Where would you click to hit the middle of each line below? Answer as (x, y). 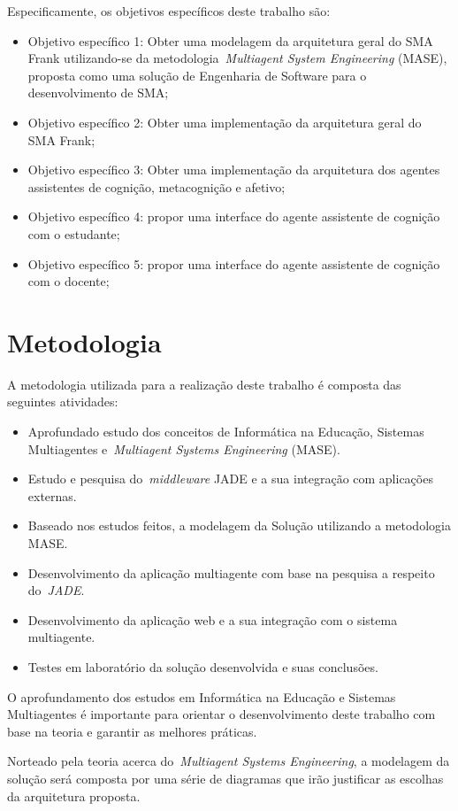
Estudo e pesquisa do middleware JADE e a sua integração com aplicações (230, 479)
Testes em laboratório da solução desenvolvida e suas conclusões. (203, 666)
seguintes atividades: (63, 402)
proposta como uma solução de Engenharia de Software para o (197, 75)
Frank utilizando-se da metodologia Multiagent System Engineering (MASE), (237, 58)
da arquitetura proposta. (74, 796)
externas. (52, 495)
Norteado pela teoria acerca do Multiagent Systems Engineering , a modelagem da (229, 761)
